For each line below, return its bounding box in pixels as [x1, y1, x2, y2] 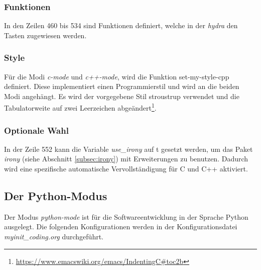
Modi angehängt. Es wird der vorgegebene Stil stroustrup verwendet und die [4, 91, 239, 101]
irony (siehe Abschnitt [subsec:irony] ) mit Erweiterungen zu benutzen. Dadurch [4, 153, 248, 164]
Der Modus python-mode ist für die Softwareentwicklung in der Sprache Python [4, 211, 248, 222]
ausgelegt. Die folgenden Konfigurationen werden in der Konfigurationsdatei [4, 221, 237, 232]
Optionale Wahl [4, 124, 69, 136]
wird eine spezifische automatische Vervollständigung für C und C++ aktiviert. [4, 163, 248, 174]
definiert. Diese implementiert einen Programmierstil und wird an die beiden [4, 81, 239, 92]
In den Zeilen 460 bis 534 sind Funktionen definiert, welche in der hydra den [4, 20, 238, 31]
